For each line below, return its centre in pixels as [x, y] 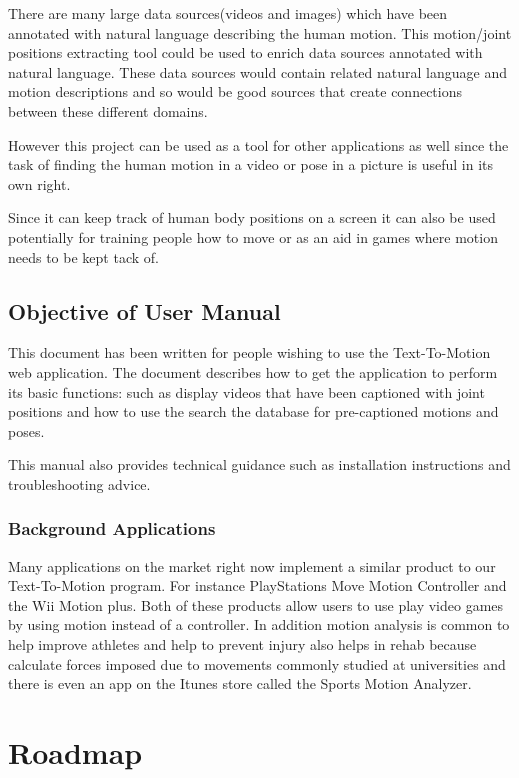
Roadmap [75, 752]
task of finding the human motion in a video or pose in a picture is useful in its [251, 164]
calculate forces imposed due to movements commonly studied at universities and [257, 663]
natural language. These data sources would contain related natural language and [257, 71]
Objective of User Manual [144, 310]
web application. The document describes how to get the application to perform [253, 371]
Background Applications [112, 528]
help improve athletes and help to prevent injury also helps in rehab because [242, 644]
